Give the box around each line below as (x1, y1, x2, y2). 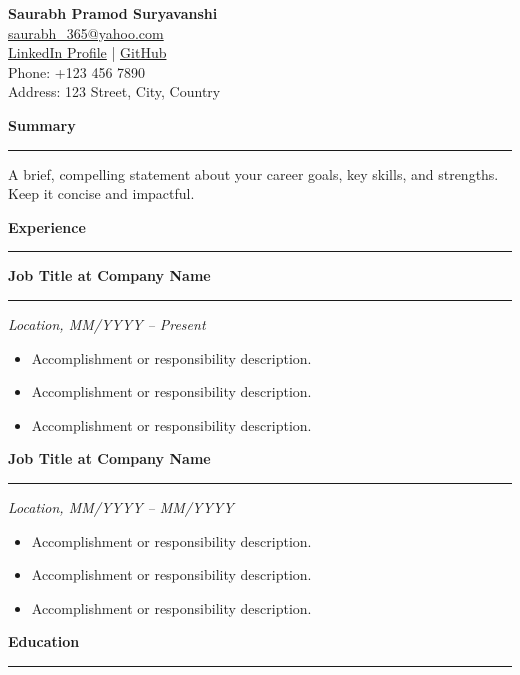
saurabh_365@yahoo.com (8, 22, 164, 43)
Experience (8, 216, 86, 237)
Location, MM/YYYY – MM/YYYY (8, 496, 234, 517)
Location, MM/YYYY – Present (8, 313, 206, 334)
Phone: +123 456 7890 (8, 61, 146, 82)
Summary (8, 114, 76, 135)
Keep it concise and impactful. (8, 183, 195, 204)
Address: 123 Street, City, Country (8, 81, 221, 102)
